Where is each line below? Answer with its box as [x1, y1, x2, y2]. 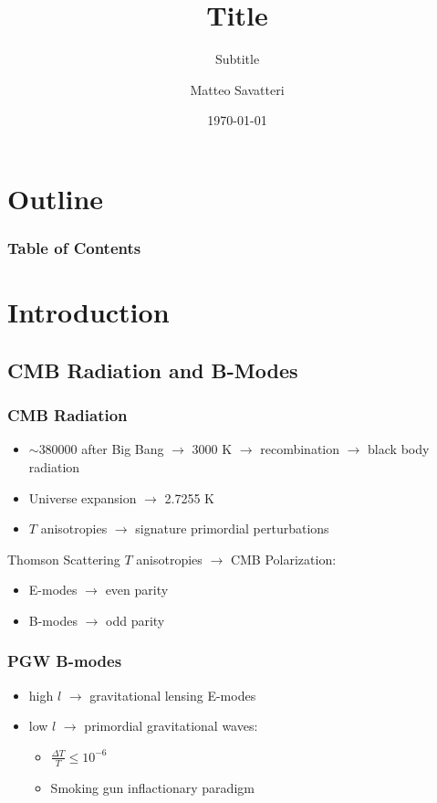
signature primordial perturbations [135, 519, 329, 538]
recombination [260, 439, 340, 459]
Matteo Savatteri [190, 79, 285, 99]
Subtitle [214, 49, 260, 69]
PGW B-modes [7, 650, 122, 672]
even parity [105, 580, 169, 599]
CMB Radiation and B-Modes [7, 355, 298, 384]
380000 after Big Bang [38, 439, 164, 459]
